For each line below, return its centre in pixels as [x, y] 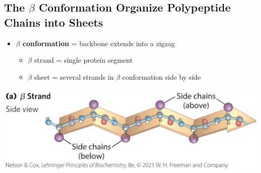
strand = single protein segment [84, 60]
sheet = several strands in [74, 76]
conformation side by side [161, 76]
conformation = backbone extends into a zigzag [99, 43]
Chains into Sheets [54, 22]
